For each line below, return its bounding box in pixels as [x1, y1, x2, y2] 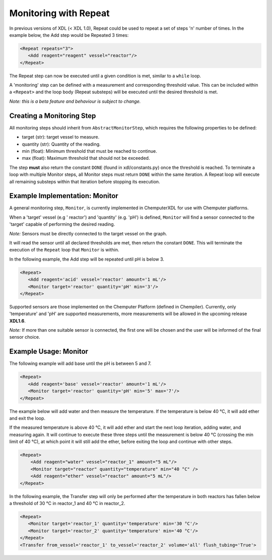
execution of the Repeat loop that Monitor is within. [9, 247, 119, 253]
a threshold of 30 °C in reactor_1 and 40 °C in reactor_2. [9, 500, 125, 506]
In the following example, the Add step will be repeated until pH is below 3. [9, 256, 165, 262]
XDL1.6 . [9, 318, 26, 324]
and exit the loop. [9, 415, 45, 421]
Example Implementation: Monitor [9, 192, 118, 200]
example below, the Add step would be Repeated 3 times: [9, 32, 129, 38]
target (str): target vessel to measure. [22, 134, 100, 140]
